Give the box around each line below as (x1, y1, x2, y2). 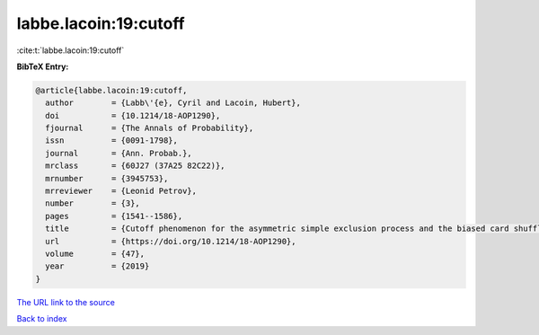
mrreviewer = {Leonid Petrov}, (45, 186, 198, 197)
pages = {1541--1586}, (45, 211, 183, 221)
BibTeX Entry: (16, 61, 69, 72)
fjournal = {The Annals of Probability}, (45, 123, 254, 134)
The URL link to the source (16, 296, 116, 307)
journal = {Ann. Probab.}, (45, 148, 192, 158)
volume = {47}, (45, 249, 146, 259)
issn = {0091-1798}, (45, 136, 179, 145)
